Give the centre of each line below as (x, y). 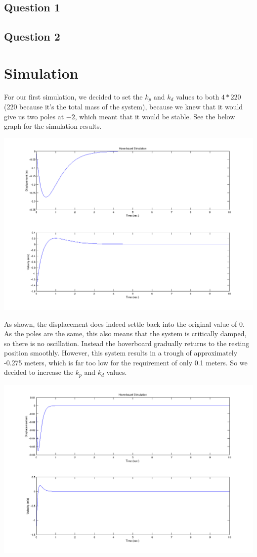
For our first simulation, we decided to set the (73, 96)
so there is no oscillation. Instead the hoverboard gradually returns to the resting (127, 343)
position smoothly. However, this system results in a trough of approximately (121, 353)
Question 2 (32, 36)
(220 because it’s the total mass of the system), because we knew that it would (124, 107)
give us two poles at (34, 116)
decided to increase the (39, 372)
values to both (197, 96)
